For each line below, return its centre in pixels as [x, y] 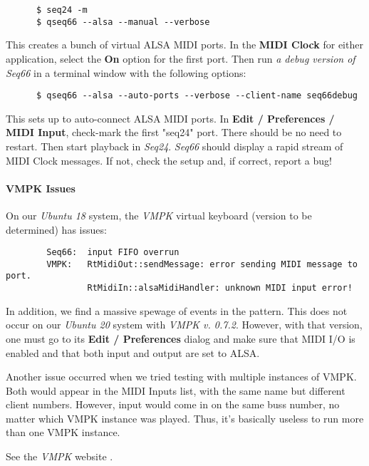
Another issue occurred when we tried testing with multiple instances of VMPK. [181, 377]
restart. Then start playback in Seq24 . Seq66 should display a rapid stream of [175, 146]
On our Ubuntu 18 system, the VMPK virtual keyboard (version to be [159, 215]
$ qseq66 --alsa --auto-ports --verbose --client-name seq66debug [197, 96]
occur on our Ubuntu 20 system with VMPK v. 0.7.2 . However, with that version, [184, 325]
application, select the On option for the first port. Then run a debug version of [181, 58]
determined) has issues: [56, 229]
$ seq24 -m [62, 10]
